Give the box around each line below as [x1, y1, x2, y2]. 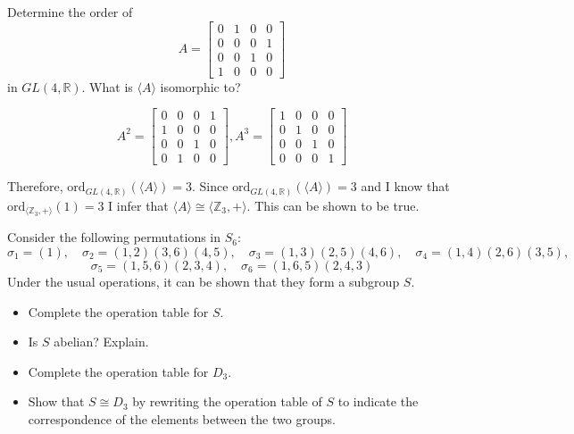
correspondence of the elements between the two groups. [28, 409, 336, 428]
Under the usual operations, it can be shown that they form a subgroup [7, 272, 400, 290]
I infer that [108, 196, 169, 214]
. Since [192, 177, 229, 196]
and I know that [361, 177, 450, 196]
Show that [28, 392, 85, 411]
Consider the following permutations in [7, 228, 221, 246]
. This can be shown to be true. [246, 196, 420, 214]
